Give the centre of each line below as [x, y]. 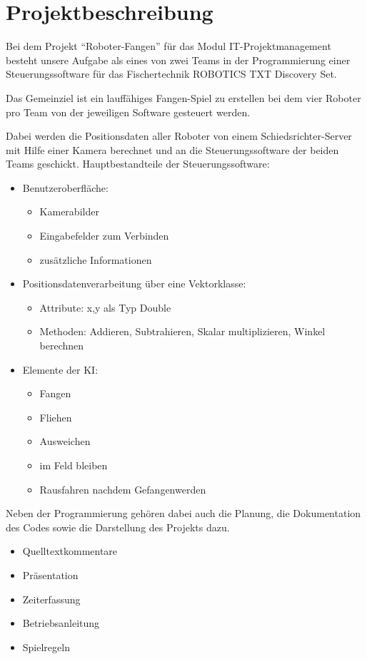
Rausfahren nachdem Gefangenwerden [123, 489]
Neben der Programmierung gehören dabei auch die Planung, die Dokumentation [183, 513]
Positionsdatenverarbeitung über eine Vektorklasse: [134, 283]
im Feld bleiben [74, 465]
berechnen [62, 346]
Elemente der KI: [60, 369]
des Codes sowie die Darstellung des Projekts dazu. [118, 527]
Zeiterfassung [51, 599]
